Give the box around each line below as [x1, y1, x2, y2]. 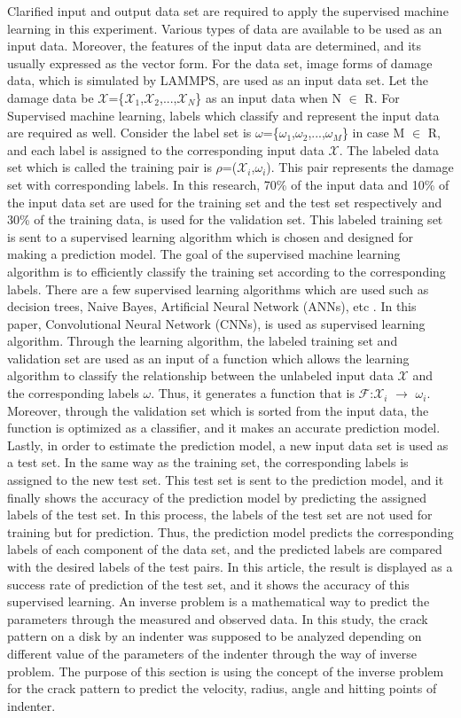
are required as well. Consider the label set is [7, 123, 252, 142]
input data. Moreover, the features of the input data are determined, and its [7, 36, 422, 55]
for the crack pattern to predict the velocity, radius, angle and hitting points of [7, 679, 437, 698]
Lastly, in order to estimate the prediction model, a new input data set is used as [7, 435, 449, 454]
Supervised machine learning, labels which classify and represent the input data [7, 105, 440, 124]
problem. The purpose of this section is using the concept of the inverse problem [7, 661, 444, 680]
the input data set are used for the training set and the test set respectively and [7, 192, 442, 211]
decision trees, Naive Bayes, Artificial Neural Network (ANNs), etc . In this [7, 297, 417, 316]
